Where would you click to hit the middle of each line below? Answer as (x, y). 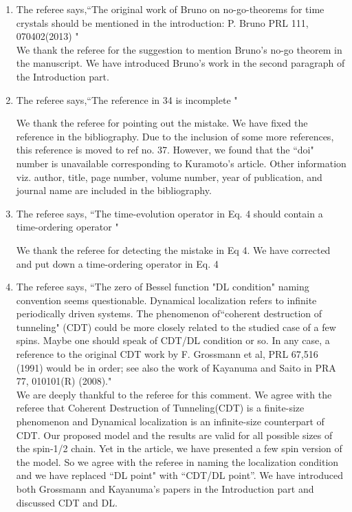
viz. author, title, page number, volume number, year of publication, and (169, 177)
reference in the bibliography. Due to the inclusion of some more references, (175, 136)
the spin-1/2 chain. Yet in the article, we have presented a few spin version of (179, 448)
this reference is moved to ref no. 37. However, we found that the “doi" (165, 150)
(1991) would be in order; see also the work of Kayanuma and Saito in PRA (176, 367)
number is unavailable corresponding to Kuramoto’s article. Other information (181, 163)
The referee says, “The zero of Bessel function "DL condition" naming (163, 287)
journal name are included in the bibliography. (114, 190)
